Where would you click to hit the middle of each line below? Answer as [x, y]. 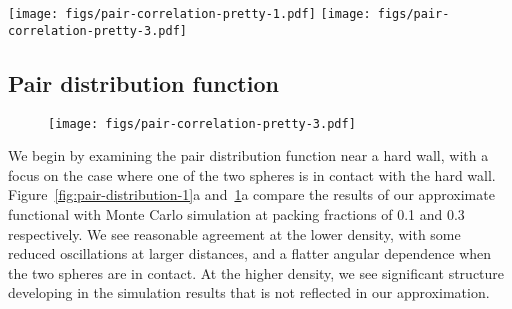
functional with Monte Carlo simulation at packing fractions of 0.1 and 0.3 [236, 213]
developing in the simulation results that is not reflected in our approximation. [249, 292]
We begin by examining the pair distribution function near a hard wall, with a [248, 155]
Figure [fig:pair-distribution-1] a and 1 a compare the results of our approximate [251, 194]
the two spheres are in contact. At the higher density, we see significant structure [256, 272]
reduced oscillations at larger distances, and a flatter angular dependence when [250, 253]
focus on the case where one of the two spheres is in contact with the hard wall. [252, 174]
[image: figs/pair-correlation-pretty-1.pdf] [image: [189, 14]
